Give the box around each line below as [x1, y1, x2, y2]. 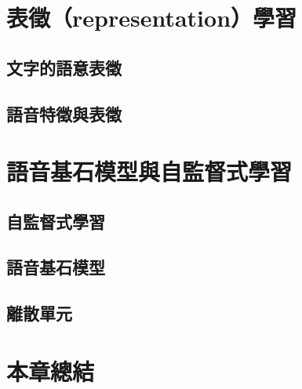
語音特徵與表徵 [6, 101, 122, 125]
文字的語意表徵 [6, 55, 122, 79]
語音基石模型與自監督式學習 [6, 155, 293, 187]
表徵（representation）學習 [6, 2, 297, 34]
